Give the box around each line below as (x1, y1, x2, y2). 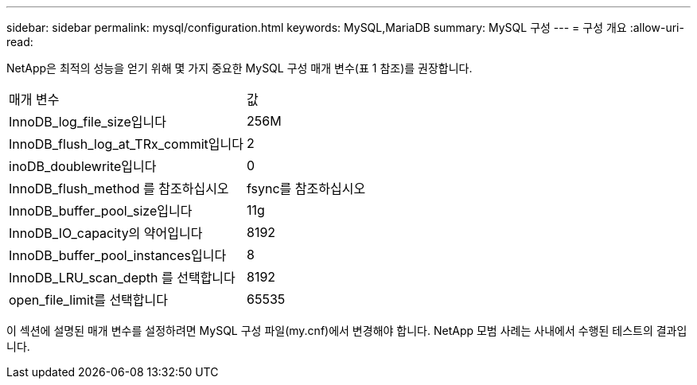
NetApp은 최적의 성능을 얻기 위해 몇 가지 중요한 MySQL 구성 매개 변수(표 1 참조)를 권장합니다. (6, 61, 473, 75)
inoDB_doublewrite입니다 (9, 158, 157, 174)
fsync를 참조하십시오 (247, 181, 366, 196)
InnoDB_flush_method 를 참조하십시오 (9, 181, 229, 196)
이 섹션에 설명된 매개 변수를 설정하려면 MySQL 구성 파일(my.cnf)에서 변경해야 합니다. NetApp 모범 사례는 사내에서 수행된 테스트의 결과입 (6, 324, 687, 337)
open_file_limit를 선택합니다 (9, 292, 168, 308)
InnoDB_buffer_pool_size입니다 (9, 203, 193, 219)
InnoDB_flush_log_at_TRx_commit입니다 (9, 136, 243, 152)
